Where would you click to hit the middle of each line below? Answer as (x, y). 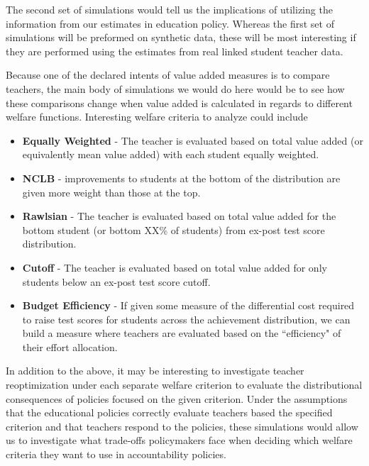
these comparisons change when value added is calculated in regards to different (179, 102)
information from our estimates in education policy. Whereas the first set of (170, 23)
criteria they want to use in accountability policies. (116, 454)
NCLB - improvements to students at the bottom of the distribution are (181, 178)
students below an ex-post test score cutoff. (116, 281)
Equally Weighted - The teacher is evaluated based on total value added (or (193, 140)
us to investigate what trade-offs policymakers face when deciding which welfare (179, 440)
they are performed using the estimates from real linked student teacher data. (175, 51)
